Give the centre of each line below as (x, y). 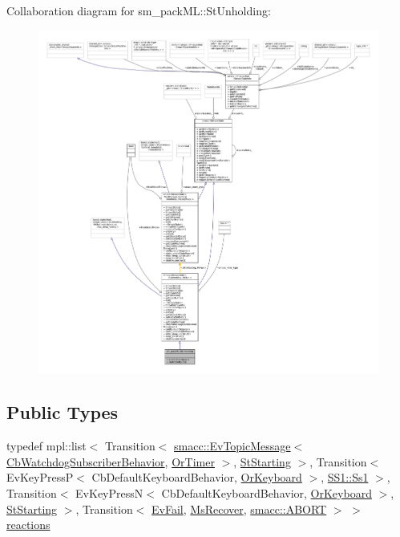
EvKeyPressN (109, 492)
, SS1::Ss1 (345, 477)
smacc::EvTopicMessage (232, 446)
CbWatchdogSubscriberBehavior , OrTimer (111, 461)
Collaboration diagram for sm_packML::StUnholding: (139, 10)
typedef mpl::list (46, 446)
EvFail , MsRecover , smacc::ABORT (239, 509)
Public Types (63, 412)
